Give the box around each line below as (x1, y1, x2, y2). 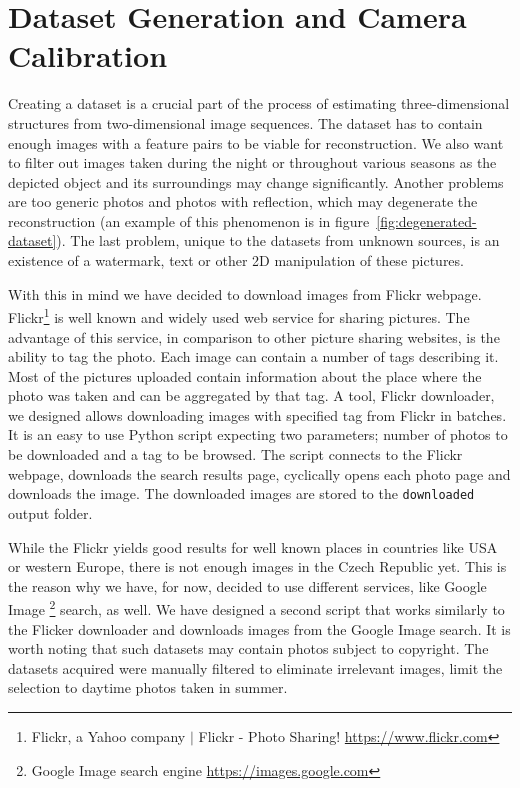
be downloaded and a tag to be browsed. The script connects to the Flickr (8, 444, 463, 465)
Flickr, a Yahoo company (31, 725, 186, 746)
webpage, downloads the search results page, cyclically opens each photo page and (8, 463, 511, 484)
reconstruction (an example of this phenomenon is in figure (8, 210, 370, 231)
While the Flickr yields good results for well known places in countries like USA (8, 536, 498, 557)
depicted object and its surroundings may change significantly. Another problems (8, 171, 504, 192)
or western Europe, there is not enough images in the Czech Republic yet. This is (8, 556, 507, 577)
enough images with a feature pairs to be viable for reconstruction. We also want (8, 132, 504, 153)
